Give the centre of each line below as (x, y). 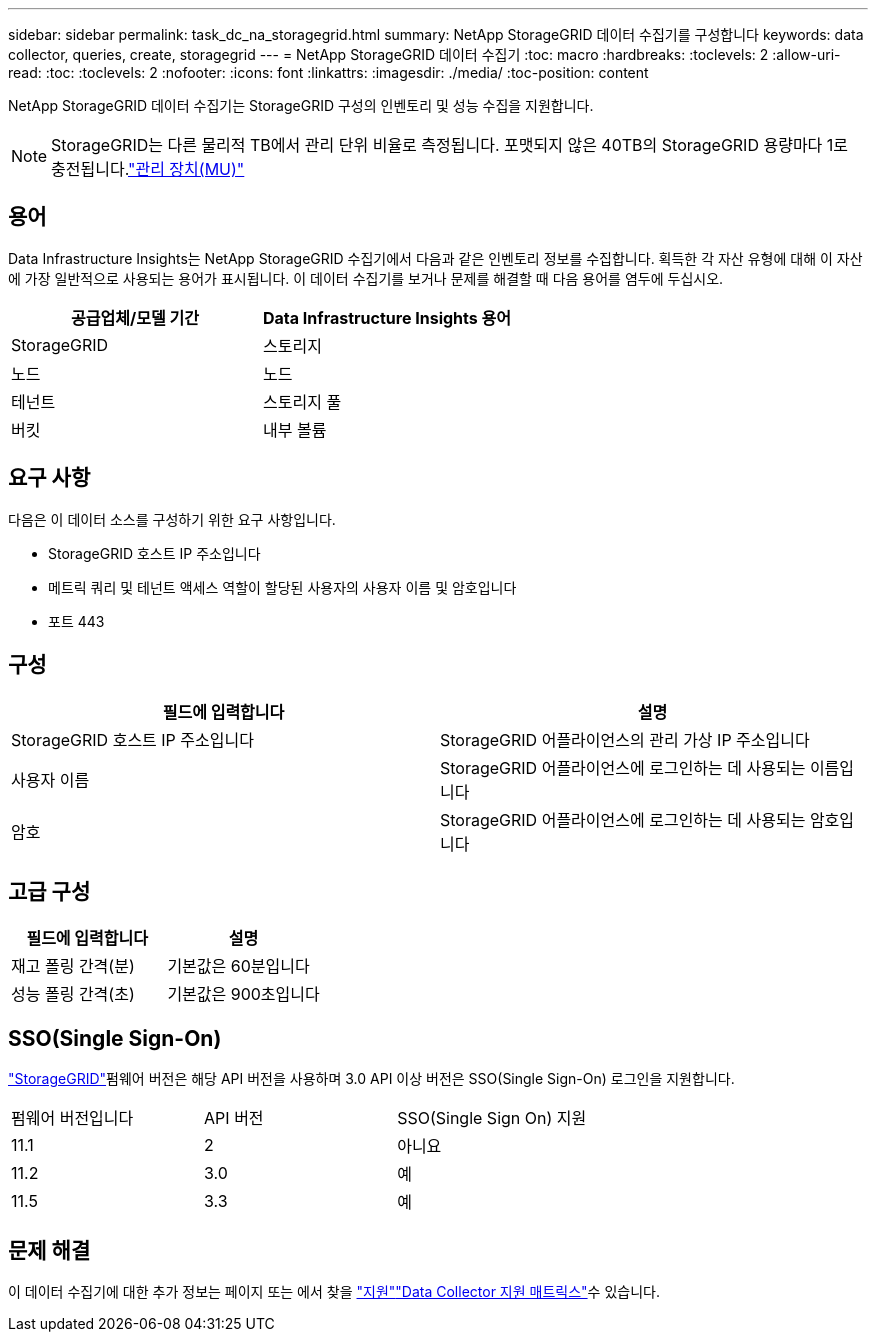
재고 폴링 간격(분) (73, 966)
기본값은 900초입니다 (243, 994)
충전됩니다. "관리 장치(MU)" (148, 169)
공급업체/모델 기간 (135, 317)
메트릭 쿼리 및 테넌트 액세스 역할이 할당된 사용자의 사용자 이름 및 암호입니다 (282, 587)
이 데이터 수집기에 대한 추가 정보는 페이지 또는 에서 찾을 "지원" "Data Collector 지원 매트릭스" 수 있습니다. (334, 1292)
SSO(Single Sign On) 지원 (492, 1118)
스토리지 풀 (302, 401)
